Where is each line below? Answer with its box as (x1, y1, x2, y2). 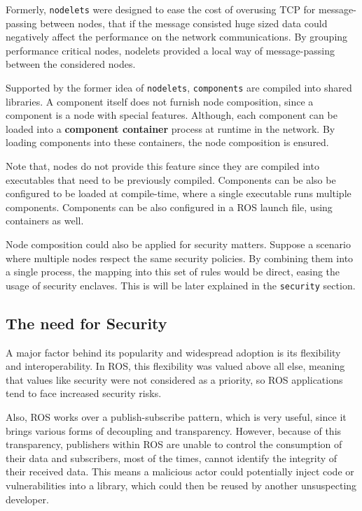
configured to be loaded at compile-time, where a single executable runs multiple (6, 186, 351, 201)
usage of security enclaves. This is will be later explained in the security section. (6, 278, 356, 292)
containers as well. (6, 213, 84, 228)
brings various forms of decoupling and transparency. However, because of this (6, 423, 342, 438)
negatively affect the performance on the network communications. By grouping (6, 29, 348, 44)
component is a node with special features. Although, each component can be (6, 108, 337, 122)
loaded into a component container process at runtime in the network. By (6, 121, 335, 136)
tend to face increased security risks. (6, 386, 162, 401)
